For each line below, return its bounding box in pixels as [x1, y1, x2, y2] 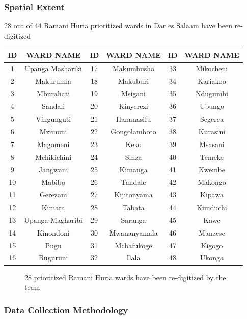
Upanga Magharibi [24, 214, 83, 225]
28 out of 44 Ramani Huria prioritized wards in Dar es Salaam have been [4, 20, 232, 31]
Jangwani [38, 164, 68, 175]
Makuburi [118, 75, 149, 86]
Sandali [42, 101, 65, 111]
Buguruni [38, 252, 68, 263]
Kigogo [201, 240, 223, 250]
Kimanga [119, 164, 148, 175]
